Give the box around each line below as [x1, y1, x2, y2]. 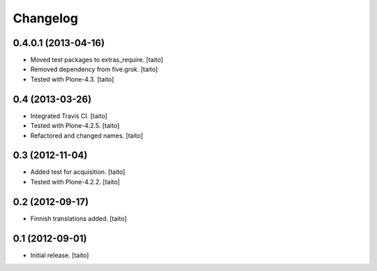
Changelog [13, 10, 78, 26]
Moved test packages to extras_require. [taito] [30, 56, 163, 64]
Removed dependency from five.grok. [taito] [30, 65, 158, 73]
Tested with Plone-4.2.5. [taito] [30, 122, 120, 130]
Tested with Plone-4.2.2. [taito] [30, 177, 120, 186]
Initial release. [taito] [30, 251, 89, 259]
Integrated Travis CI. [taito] [30, 112, 108, 120]
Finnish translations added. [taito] [30, 214, 127, 223]
